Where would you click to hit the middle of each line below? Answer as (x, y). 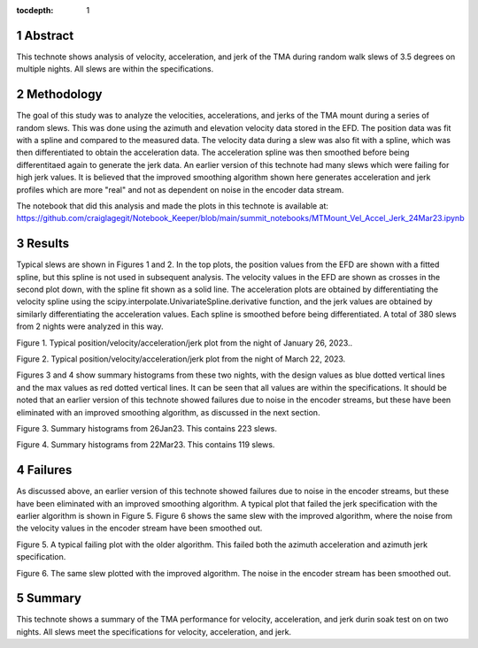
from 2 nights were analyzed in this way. (90, 326)
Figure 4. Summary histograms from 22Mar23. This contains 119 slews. (146, 445)
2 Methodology (59, 94)
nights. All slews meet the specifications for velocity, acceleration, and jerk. (154, 631)
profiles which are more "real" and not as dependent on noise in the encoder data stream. (180, 189)
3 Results (43, 244)
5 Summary (49, 598)
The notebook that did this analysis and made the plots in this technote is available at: (173, 206)
